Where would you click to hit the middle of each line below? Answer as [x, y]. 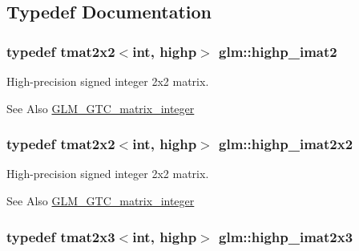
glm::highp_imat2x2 [286, 144]
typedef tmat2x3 [61, 236]
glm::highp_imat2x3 [286, 236]
